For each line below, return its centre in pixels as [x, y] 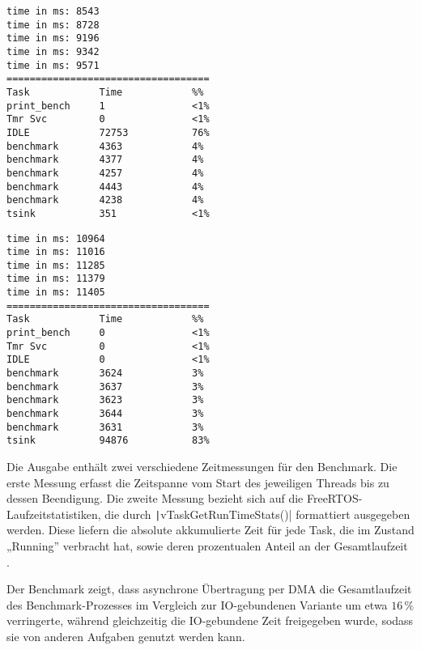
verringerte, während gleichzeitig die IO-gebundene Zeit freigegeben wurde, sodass [210, 620]
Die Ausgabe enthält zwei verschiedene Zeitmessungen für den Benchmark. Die [202, 466]
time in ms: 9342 [53, 51]
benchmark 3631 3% [105, 427]
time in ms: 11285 [56, 265]
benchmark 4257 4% [105, 173]
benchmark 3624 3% [105, 374]
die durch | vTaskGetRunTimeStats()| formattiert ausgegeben [257, 514]
